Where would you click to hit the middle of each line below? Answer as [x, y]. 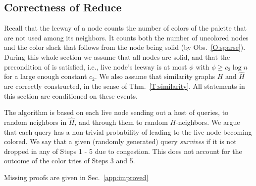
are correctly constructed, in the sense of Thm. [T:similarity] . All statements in [125, 86]
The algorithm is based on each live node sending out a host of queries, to [116, 112]
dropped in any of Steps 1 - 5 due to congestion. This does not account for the [123, 151]
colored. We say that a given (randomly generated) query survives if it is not [120, 141]
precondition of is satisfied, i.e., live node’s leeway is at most [96, 66]
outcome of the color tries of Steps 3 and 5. [70, 161]
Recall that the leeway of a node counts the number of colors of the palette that [125, 28]
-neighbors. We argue [208, 122]
